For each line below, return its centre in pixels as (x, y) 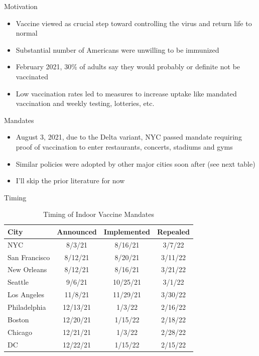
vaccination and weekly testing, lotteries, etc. (85, 103)
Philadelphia (27, 307)
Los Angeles (26, 294)
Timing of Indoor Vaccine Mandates (98, 214)
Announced (77, 231)
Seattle (18, 282)
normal (27, 33)
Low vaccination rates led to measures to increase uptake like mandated (126, 93)
